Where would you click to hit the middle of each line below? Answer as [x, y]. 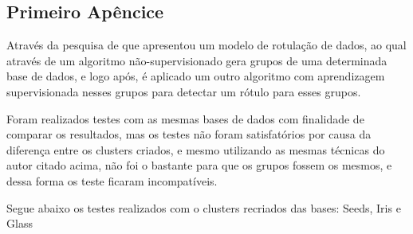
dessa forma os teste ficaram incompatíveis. [112, 180]
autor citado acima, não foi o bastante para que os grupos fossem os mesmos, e [199, 165]
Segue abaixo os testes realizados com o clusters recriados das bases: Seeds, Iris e [204, 207]
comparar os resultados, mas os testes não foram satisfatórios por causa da [189, 134]
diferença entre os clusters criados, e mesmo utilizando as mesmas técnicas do [196, 149]
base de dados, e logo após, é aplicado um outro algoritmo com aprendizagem [196, 76]
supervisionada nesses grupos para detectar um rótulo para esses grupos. [184, 91]
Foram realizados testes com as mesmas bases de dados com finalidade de [185, 118]
